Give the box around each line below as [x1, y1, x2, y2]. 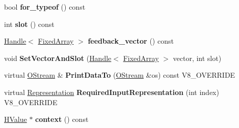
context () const [35, 114, 89, 124]
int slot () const [4, 18, 55, 29]
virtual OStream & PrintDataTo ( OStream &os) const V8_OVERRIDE [4, 70, 235, 80]
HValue [4, 114, 27, 124]
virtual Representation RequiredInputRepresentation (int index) [4, 86, 219, 97]
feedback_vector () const [88, 36, 174, 46]
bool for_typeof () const [4, 2, 86, 12]
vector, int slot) [173, 52, 222, 63]
